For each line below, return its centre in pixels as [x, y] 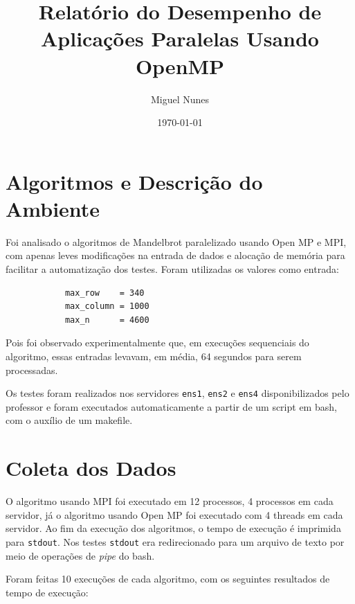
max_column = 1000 [107, 307]
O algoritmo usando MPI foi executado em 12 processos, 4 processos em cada [170, 501]
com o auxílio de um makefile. [69, 420]
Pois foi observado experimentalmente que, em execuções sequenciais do [157, 343]
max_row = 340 [104, 293]
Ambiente [53, 208]
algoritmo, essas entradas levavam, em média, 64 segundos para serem [154, 356]
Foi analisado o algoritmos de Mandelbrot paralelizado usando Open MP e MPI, [176, 241]
